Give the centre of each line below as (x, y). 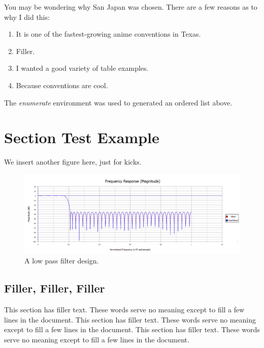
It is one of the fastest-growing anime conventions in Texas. (108, 34)
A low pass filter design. (62, 261)
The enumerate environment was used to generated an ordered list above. (118, 102)
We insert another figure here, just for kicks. (73, 162)
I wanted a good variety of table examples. (82, 68)
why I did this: (27, 17)
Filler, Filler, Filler (55, 288)
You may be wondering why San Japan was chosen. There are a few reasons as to (131, 7)
